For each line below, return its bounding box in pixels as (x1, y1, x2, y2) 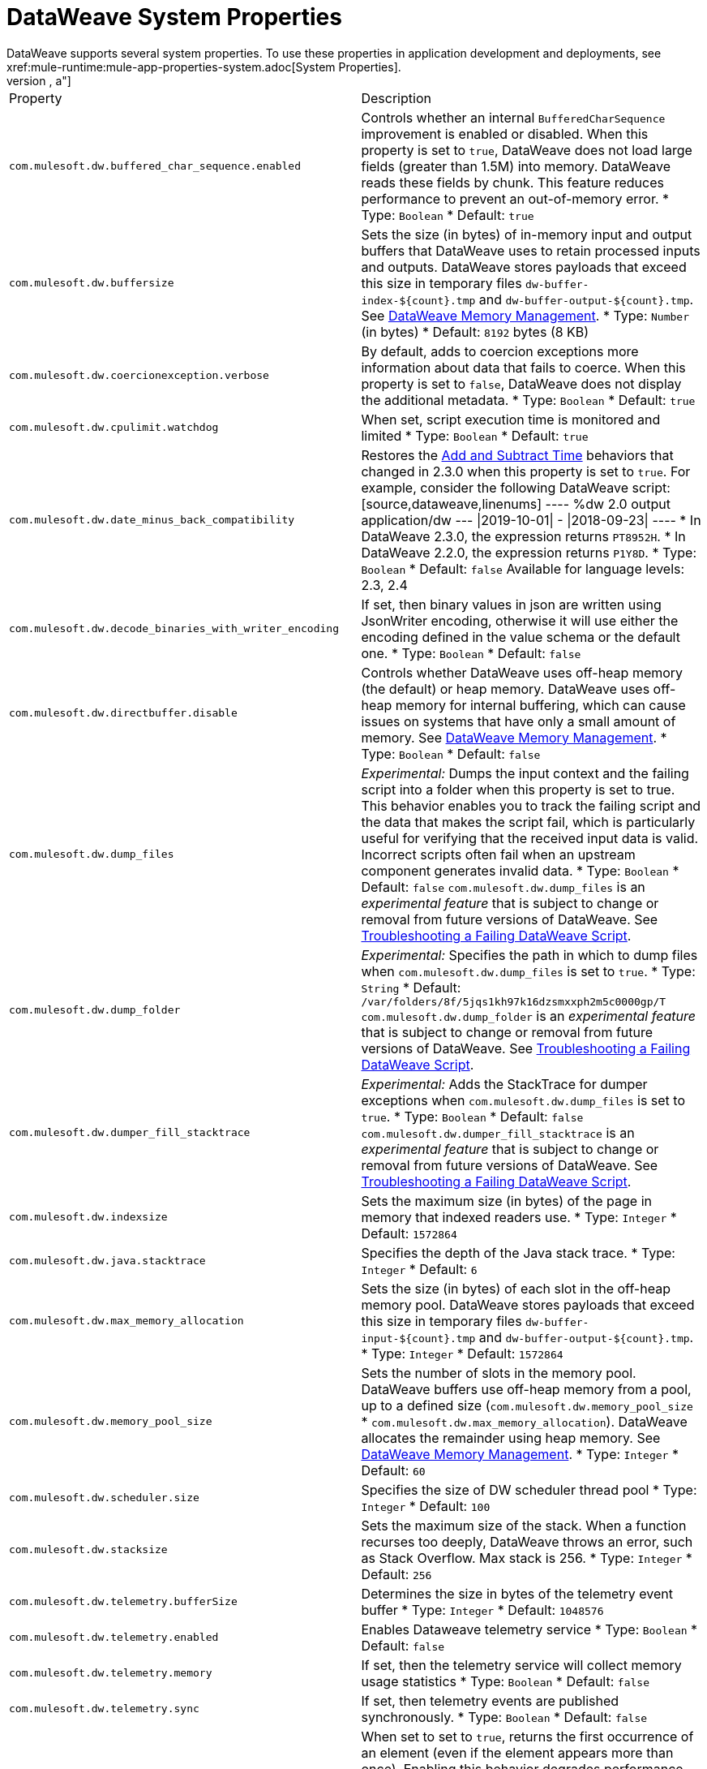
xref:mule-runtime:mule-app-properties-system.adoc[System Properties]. (6, 59, 401, 74)
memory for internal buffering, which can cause (395, 696, 686, 713)
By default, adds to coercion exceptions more (361, 342, 639, 359)
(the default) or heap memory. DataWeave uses (361, 680, 650, 697)
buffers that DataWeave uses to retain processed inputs (361, 242, 701, 259)
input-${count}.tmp (361, 1332, 476, 1345)
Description (361, 89, 431, 106)
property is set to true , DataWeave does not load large (361, 141, 692, 158)
